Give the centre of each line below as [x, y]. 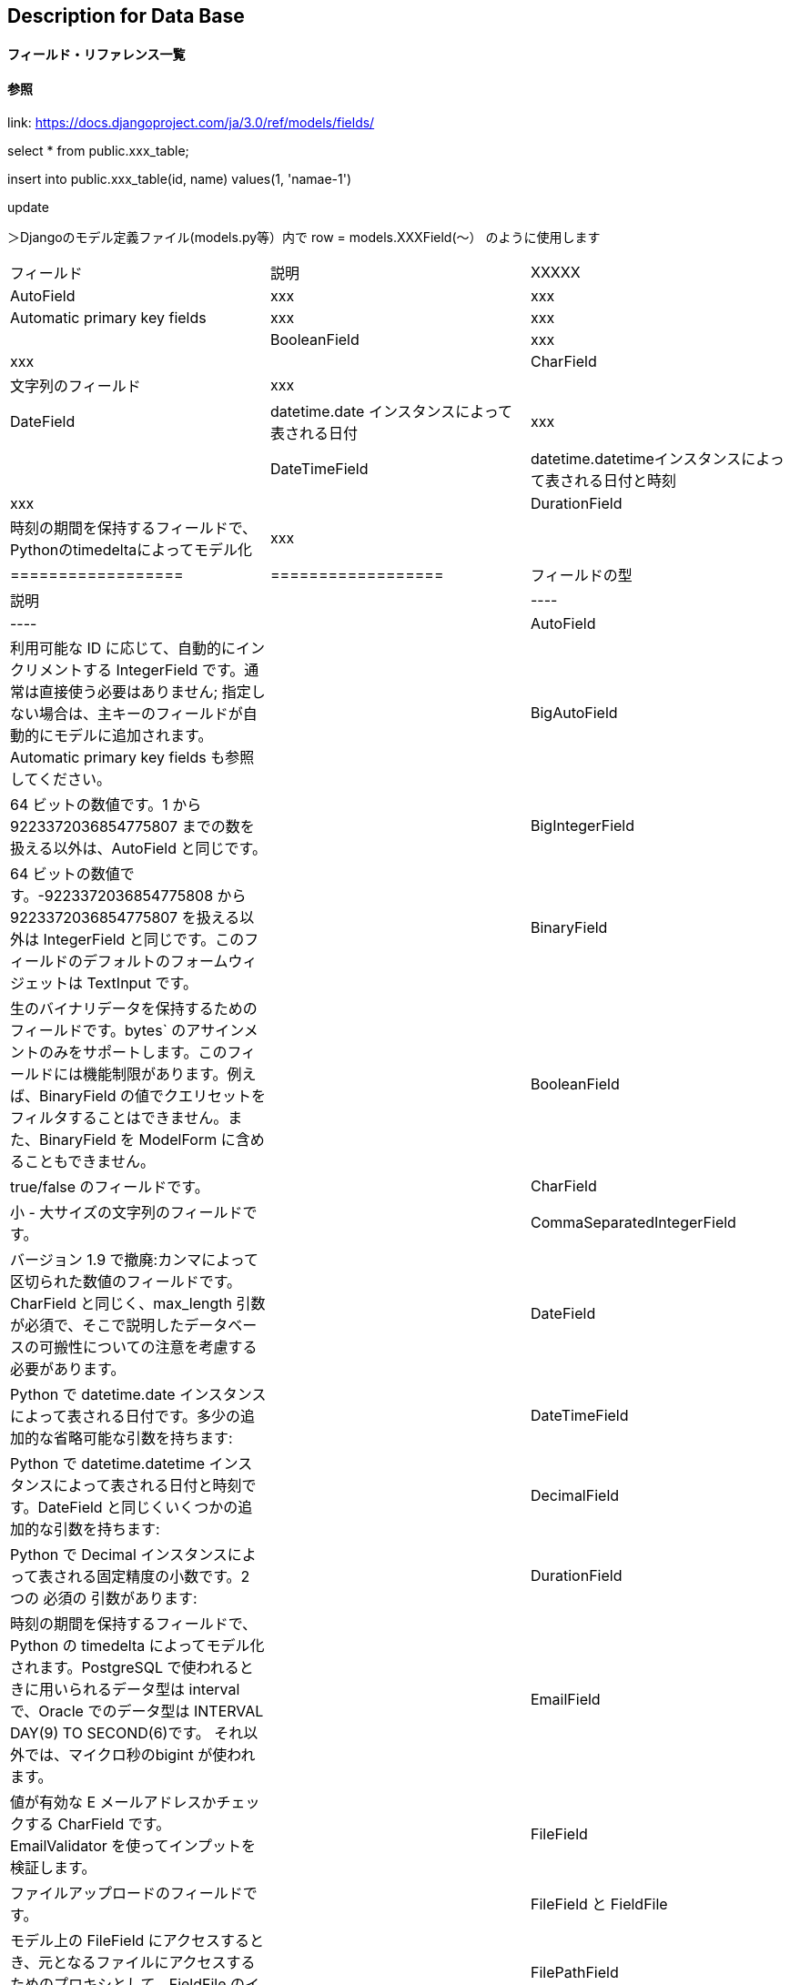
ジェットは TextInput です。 [104, 982]
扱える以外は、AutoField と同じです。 [138, 848]
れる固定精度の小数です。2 [159, 1576]
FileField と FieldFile [599, 1904]
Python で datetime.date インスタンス [138, 1394]
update [28, 207]
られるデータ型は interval [154, 1689]
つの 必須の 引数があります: [104, 1598]
